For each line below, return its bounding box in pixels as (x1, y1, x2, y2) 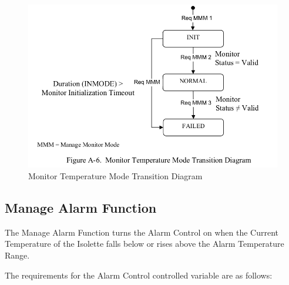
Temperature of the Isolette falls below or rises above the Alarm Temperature (5, 237, 284, 250)
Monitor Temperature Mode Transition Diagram (28, 169, 203, 182)
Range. (5, 249, 30, 261)
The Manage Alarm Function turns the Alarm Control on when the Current (5, 226, 279, 238)
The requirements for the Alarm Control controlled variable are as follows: (5, 269, 273, 281)
